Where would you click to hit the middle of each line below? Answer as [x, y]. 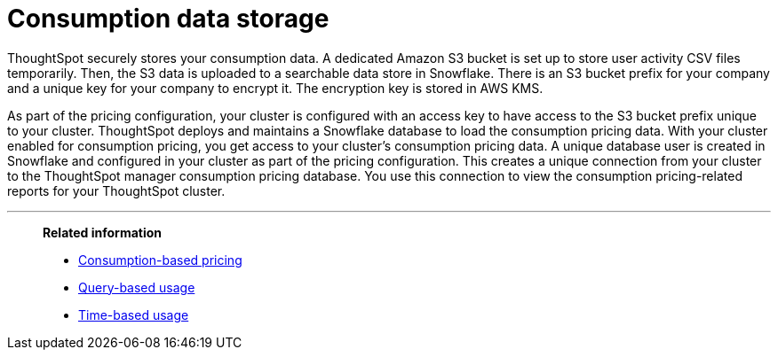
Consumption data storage [168, 19]
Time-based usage [134, 314]
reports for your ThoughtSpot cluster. [116, 190]
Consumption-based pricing [160, 260]
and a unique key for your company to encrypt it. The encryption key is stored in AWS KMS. [275, 88]
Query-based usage [137, 287]
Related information [103, 232]
